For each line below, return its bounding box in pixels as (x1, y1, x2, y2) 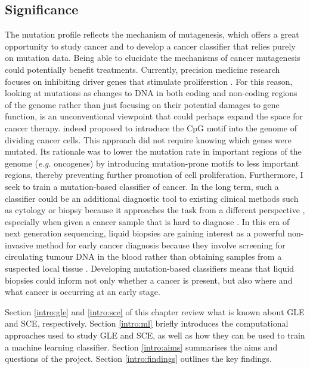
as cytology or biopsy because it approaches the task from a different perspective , (5, 204, 305, 216)
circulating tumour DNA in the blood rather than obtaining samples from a (5, 250, 282, 263)
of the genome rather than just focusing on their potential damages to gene (5, 98, 280, 110)
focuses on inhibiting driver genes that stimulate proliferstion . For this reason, (5, 75, 293, 87)
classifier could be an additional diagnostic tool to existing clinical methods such (5, 192, 299, 204)
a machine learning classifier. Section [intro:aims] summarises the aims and (5, 340, 278, 353)
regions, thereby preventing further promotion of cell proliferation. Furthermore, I (5, 168, 303, 181)
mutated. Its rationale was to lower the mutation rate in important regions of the (5, 145, 302, 158)
